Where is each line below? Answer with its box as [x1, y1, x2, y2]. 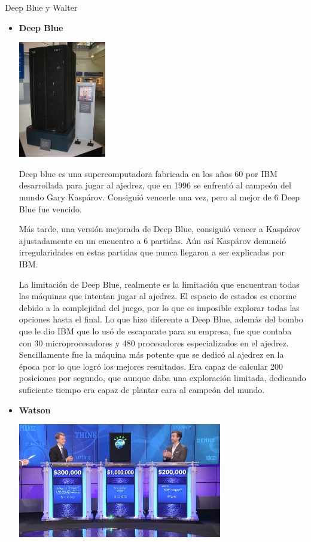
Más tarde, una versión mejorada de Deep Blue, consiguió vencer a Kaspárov [19, 223, 301, 235]
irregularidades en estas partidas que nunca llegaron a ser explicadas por [19, 246, 285, 258]
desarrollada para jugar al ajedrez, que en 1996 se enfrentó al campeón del [19, 179, 291, 191]
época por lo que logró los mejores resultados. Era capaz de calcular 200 [19, 360, 283, 372]
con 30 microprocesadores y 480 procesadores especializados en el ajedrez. [19, 336, 289, 349]
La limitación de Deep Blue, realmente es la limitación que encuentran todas [19, 278, 300, 290]
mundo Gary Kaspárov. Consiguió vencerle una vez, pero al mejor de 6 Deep [19, 191, 300, 203]
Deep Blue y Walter [5, 1, 78, 13]
